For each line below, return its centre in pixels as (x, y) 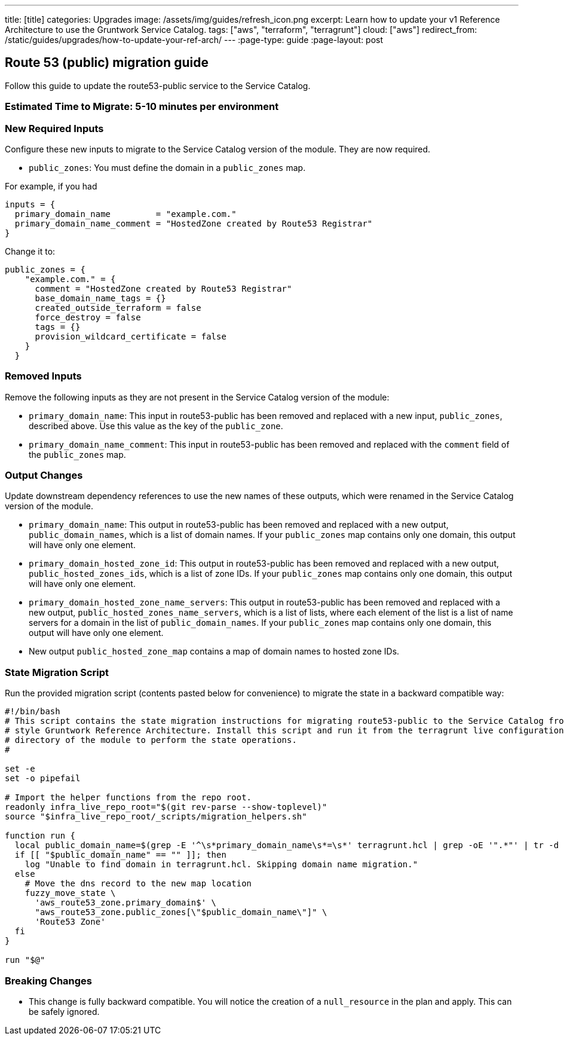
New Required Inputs (54, 128)
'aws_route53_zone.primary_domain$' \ (126, 903)
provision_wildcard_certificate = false (131, 336)
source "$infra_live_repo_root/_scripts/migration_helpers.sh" (156, 817)
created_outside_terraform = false (118, 308)
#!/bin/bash (33, 712)
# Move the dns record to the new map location (138, 884)
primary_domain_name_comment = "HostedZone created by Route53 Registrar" (194, 223)
